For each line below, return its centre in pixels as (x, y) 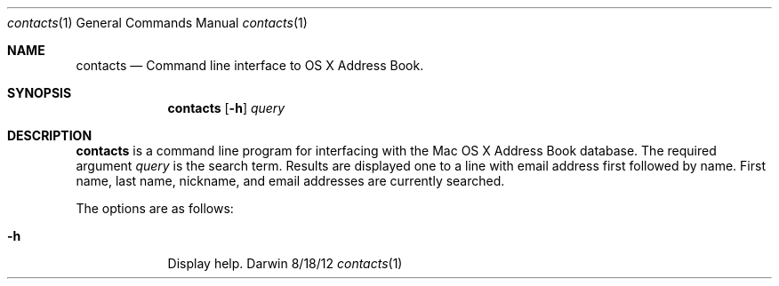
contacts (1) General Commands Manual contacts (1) (157, 23)
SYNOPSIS (40, 93)
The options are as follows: (155, 208)
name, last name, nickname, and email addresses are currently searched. (290, 181)
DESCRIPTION (50, 135)
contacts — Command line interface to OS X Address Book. (250, 65)
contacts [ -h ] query (226, 108)
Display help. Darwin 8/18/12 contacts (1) (285, 263)
